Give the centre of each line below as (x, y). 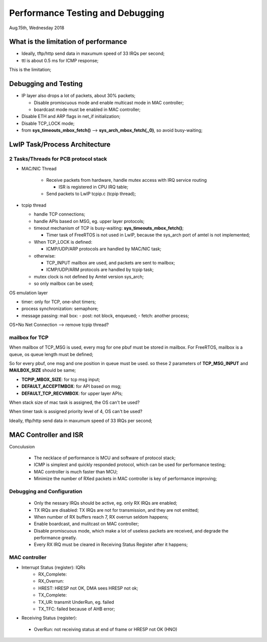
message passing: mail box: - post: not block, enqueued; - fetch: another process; (105, 316)
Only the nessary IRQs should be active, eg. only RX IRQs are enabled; (106, 503)
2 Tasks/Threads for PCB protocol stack (58, 159)
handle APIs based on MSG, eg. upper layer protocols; (89, 221)
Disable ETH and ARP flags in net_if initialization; (71, 116)
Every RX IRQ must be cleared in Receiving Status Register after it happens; (111, 544)
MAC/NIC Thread (39, 169)
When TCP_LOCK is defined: (63, 242)
